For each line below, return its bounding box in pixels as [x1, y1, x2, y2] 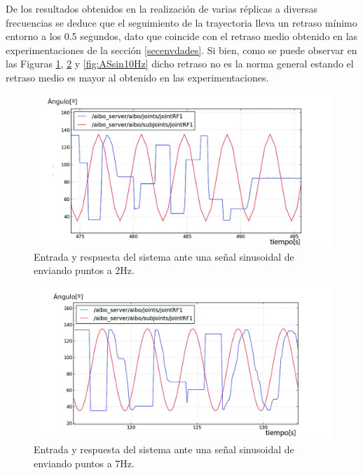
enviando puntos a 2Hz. [34, 263, 135, 278]
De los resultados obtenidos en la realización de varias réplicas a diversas [6, 1, 318, 15]
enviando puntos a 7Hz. [34, 455, 135, 470]
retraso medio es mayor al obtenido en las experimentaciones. [6, 70, 269, 84]
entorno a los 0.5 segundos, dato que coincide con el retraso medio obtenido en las [6, 29, 358, 44]
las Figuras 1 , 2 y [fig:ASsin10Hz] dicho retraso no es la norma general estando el [6, 56, 354, 71]
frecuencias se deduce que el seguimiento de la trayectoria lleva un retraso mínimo [6, 15, 357, 30]
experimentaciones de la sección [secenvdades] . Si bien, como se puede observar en [6, 42, 357, 57]
